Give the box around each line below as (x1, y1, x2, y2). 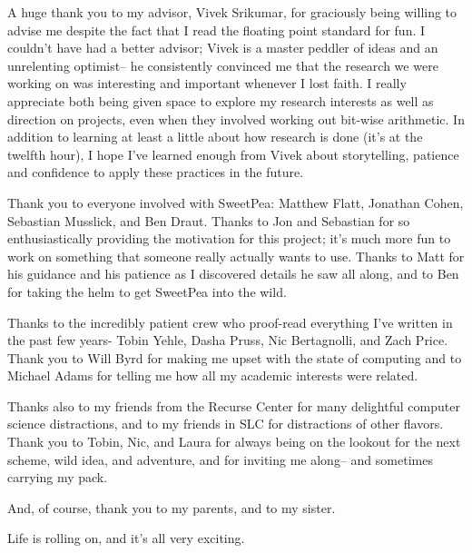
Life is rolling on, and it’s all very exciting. (7, 528, 245, 548)
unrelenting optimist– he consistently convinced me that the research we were (7, 55, 438, 74)
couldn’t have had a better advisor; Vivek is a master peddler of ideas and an (7, 38, 438, 57)
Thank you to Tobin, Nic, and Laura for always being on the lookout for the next (7, 432, 461, 451)
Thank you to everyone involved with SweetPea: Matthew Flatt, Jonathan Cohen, (7, 193, 464, 212)
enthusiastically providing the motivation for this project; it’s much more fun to (7, 229, 451, 248)
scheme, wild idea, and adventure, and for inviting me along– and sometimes (7, 449, 433, 469)
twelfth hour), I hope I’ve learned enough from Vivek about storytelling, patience (7, 144, 459, 163)
